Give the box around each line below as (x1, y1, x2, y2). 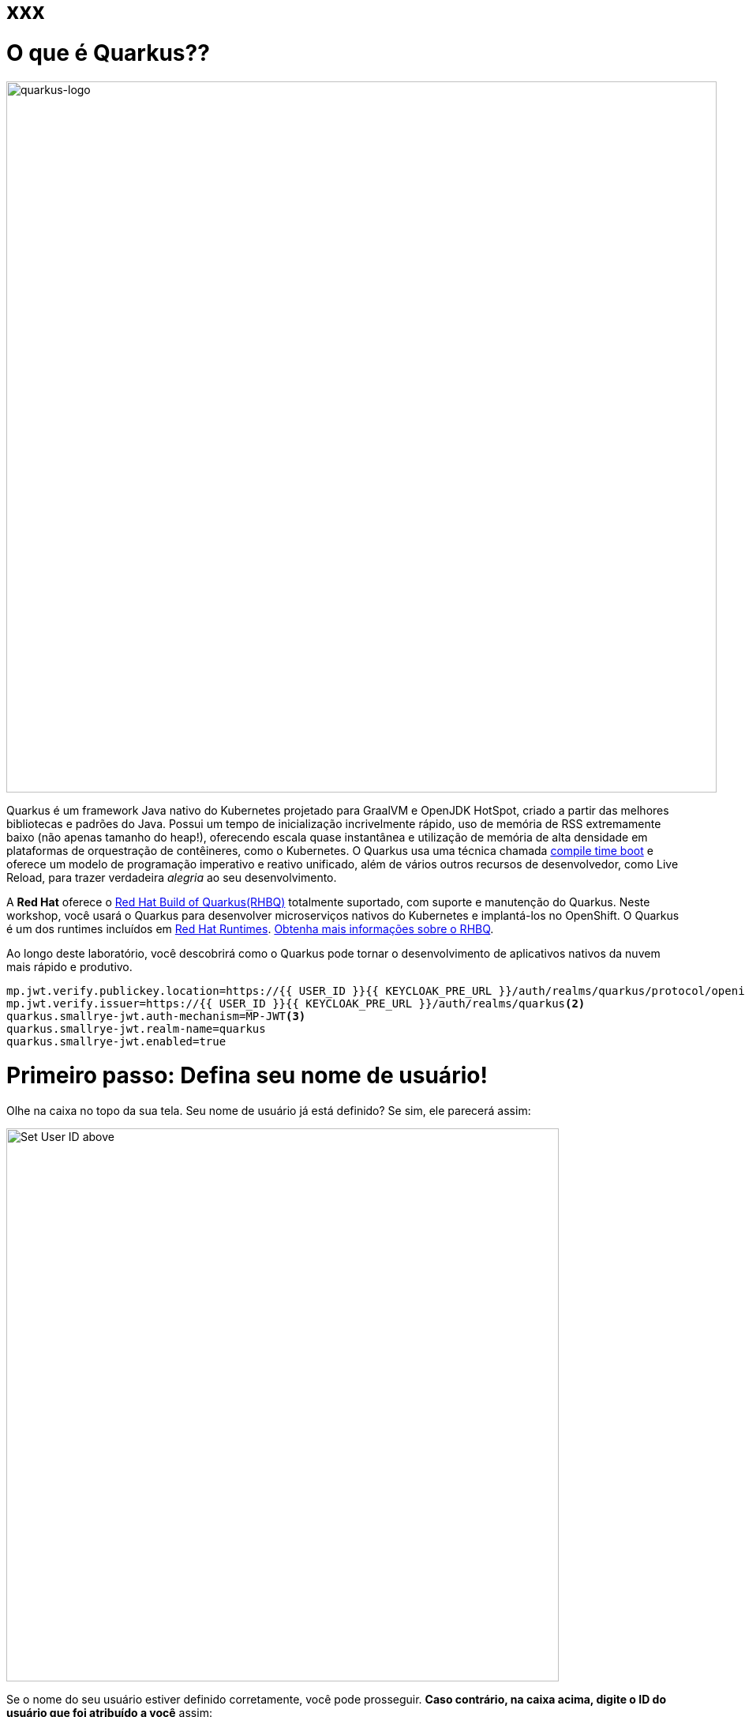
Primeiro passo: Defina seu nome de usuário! (6, 1062, 488, 1090)
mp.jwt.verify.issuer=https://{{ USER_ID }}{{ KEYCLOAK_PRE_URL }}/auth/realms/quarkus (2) (6, 996, 586, 1010)
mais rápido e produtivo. (6, 959, 133, 973)
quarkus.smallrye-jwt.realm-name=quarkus (6, 1022, 266, 1035)
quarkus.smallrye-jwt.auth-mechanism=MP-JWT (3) (6, 1009, 306, 1022)
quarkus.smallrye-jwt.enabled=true (6, 1034, 226, 1048)
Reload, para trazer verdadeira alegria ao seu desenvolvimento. (6, 870, 337, 884)
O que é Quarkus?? (6, 39, 210, 66)
